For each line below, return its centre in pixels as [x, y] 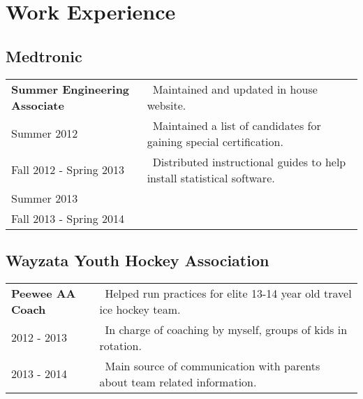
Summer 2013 [45, 198]
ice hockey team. [140, 309]
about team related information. [178, 382]
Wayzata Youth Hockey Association [138, 260]
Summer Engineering [71, 89]
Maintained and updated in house [235, 89]
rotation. [120, 345]
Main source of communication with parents [213, 365]
